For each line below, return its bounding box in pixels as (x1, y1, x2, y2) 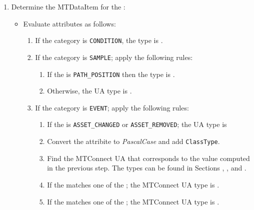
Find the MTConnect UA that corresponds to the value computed (47, 152, 250, 163)
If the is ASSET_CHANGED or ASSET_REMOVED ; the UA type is (47, 119, 227, 129)
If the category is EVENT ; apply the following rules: (35, 102, 189, 112)
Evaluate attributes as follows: (23, 18, 116, 28)
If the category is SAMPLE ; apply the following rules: (35, 51, 193, 62)
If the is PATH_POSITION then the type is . (47, 68, 175, 79)
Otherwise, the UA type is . (47, 85, 132, 96)
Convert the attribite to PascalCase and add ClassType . (47, 136, 220, 146)
